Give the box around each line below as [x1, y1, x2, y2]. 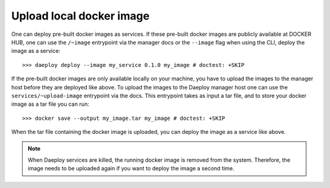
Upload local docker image [11, 9, 150, 23]
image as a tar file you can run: [11, 100, 90, 108]
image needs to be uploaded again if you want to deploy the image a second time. [28, 165, 235, 172]
